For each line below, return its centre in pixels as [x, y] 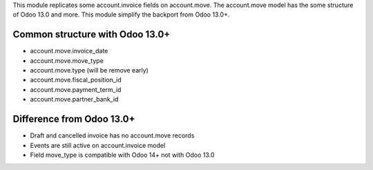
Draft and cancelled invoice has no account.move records [112, 135]
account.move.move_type [67, 60]
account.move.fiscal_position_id [76, 80]
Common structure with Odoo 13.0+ [92, 35]
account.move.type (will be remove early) [89, 70]
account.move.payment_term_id [76, 89]
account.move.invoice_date [69, 51]
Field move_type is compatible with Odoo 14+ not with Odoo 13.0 [122, 155]
